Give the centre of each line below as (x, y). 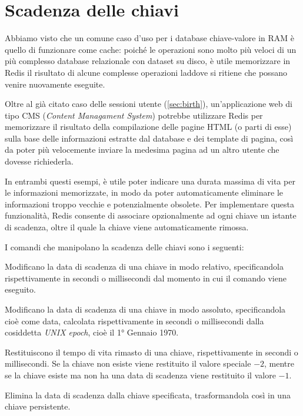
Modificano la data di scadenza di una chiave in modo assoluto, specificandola (145, 309)
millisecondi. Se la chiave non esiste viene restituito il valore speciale (128, 363)
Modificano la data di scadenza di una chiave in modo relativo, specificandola (144, 266)
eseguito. (20, 289)
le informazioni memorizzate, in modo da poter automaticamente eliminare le (144, 192)
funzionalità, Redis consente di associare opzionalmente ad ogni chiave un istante (151, 215)
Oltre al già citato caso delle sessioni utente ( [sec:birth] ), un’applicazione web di (149, 104)
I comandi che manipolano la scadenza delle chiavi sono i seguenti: (124, 246)
